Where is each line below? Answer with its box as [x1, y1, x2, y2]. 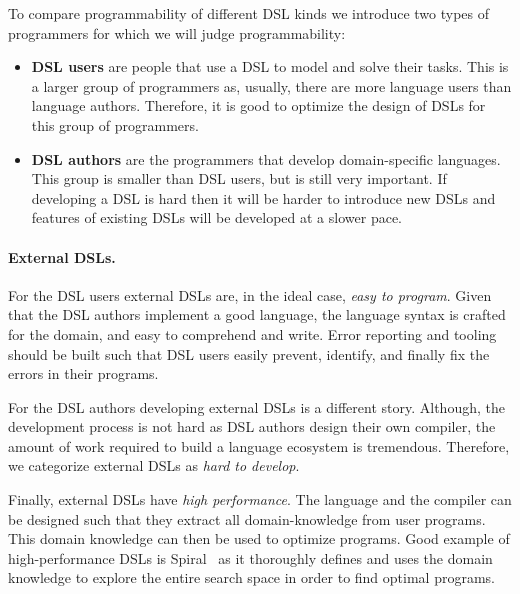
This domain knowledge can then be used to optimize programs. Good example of [8, 528, 510, 549]
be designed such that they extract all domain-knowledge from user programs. [8, 508, 486, 529]
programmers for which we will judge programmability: [8, 22, 346, 43]
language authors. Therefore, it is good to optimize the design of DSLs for [31, 95, 486, 116]
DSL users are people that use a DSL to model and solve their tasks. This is [31, 56, 509, 77]
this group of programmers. [31, 114, 199, 135]
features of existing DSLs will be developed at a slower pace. [31, 207, 402, 228]
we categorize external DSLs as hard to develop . [8, 455, 300, 476]
